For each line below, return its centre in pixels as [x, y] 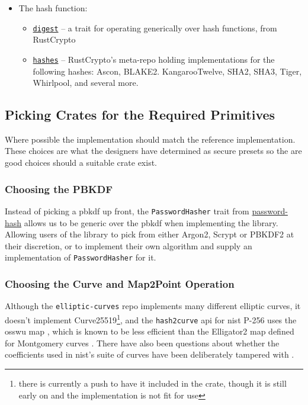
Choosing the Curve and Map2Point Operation [120, 283]
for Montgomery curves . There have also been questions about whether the [142, 343]
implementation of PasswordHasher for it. [81, 257]
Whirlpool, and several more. [86, 83]
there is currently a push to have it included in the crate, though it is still [153, 383]
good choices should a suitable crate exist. [81, 163]
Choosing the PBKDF [59, 189]
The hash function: [53, 8]
